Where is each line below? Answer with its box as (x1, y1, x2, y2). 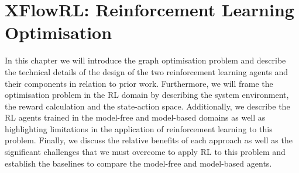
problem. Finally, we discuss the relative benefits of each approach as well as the (5, 134, 293, 146)
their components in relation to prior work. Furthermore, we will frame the (5, 77, 273, 89)
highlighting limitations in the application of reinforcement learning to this (5, 122, 273, 135)
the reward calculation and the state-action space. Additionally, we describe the (5, 100, 290, 112)
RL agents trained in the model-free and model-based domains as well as (5, 111, 266, 123)
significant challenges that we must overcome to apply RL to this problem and (5, 146, 286, 158)
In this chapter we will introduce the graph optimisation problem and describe (5, 54, 286, 66)
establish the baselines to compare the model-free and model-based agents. (5, 157, 272, 169)
